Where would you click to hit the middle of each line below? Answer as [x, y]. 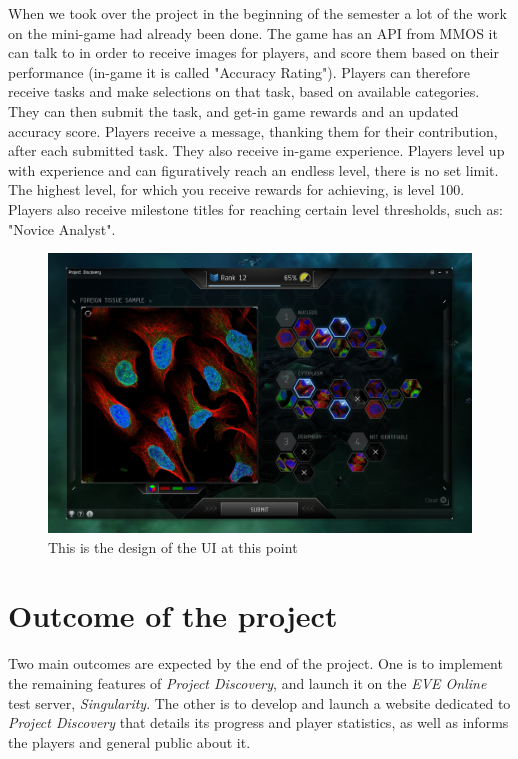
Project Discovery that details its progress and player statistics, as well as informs [258, 722]
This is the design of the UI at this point [173, 546]
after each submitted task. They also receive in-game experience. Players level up [256, 150]
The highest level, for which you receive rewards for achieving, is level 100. [236, 189]
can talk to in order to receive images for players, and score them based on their [253, 52]
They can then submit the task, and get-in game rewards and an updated [233, 110]
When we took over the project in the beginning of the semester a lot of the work [257, 13]
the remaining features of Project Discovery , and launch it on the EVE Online [247, 682]
